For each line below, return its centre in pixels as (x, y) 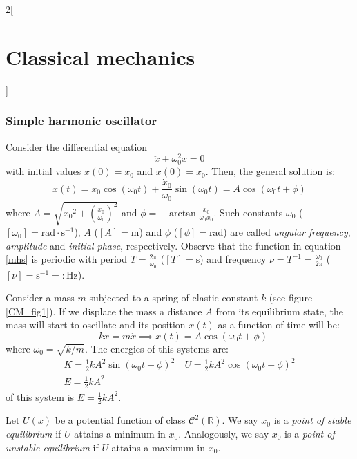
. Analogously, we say (224, 433)
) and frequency (233, 259)
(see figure (291, 298)
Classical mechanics (100, 56)
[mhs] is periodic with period (67, 259)
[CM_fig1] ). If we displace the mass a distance (104, 311)
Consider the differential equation (77, 146)
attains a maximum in (158, 447)
